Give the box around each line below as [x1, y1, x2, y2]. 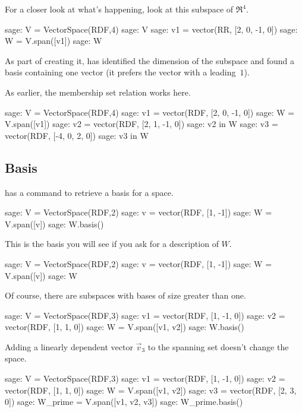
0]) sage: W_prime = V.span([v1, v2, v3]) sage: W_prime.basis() [5, 395, 243, 408]
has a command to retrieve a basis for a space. [5, 186, 174, 198]
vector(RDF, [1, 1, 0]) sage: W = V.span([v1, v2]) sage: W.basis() [5, 321, 244, 333]
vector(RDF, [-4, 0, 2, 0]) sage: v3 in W [5, 129, 149, 141]
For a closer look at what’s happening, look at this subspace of [5, 3, 234, 15]
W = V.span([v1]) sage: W [5, 34, 102, 47]
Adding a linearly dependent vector [5, 340, 133, 353]
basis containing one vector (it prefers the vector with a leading [5, 66, 236, 78]
